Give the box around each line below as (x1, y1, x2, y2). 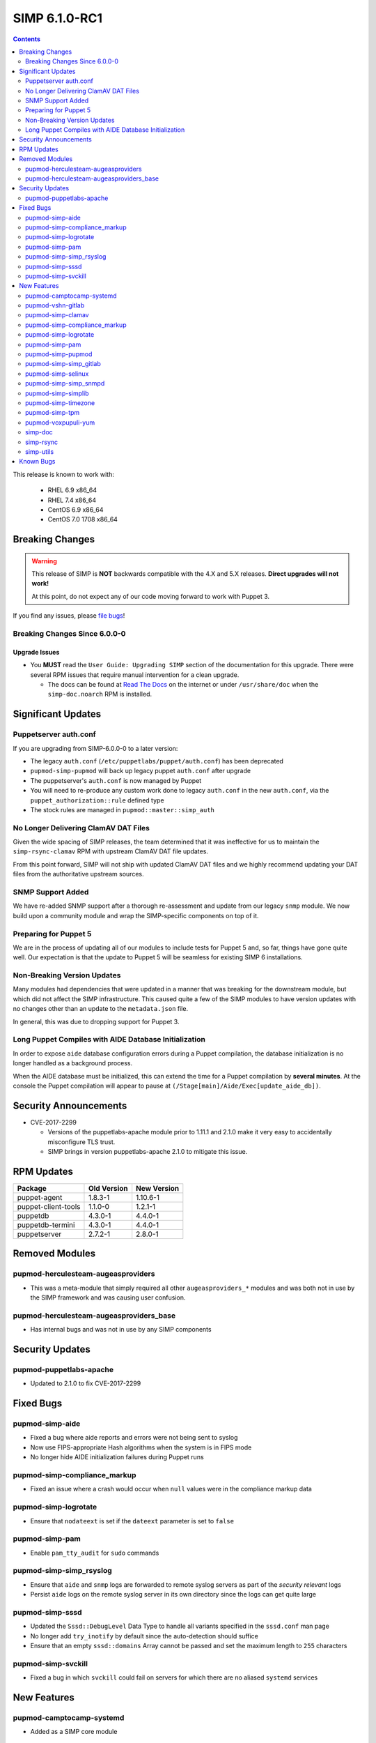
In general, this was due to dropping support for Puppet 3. (13, 1017, 180, 1026)
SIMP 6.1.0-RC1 (13, 10, 102, 26)
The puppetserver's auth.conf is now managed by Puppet (30, 776, 202, 784)
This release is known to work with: (13, 470, 114, 478)
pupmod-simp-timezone (25, 399, 95, 407)
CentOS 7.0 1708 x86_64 (47, 515, 118, 524)
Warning (31, 556, 57, 565)
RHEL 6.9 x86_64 (47, 486, 97, 494)
